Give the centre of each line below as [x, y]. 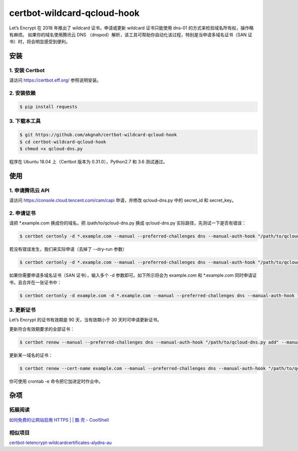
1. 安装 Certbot [27, 71]
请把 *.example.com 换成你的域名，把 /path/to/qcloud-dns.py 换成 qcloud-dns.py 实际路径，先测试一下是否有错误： [128, 223]
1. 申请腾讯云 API [29, 190]
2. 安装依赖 [22, 93]
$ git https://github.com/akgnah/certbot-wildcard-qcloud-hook [98, 135]
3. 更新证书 [22, 310]
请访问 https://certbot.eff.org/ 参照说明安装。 [55, 80]
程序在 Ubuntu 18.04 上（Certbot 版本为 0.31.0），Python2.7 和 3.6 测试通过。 [88, 161]
